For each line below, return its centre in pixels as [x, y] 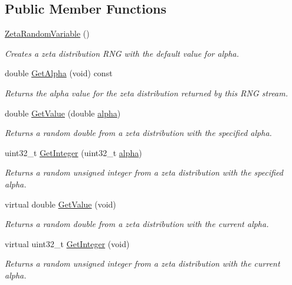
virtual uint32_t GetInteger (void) [67, 243]
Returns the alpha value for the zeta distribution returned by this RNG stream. [147, 93]
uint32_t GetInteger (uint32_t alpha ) [73, 152]
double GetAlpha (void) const [59, 73]
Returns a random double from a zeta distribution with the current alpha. [137, 224]
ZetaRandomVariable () [47, 33]
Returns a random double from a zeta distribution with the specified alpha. [138, 133]
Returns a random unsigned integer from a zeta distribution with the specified [144, 172]
